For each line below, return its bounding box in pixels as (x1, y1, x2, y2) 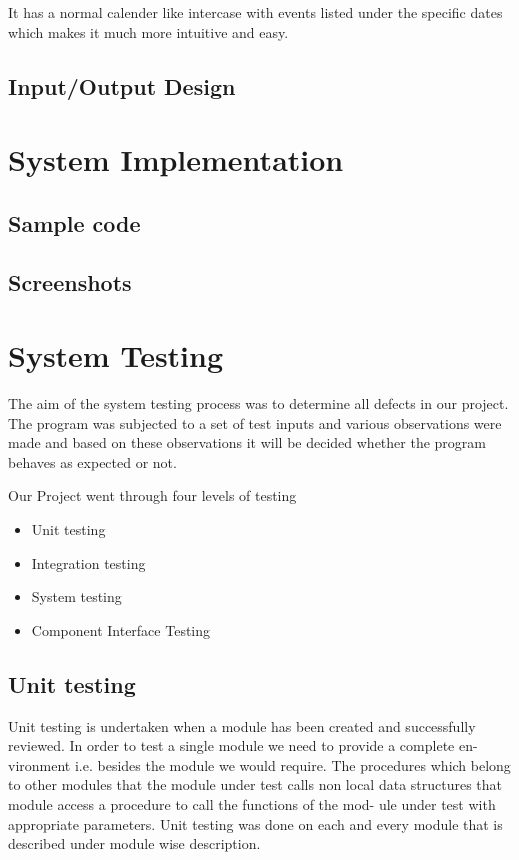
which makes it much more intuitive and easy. (8, 21, 289, 42)
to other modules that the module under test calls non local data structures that (8, 774, 503, 795)
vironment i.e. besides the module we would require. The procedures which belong (8, 754, 511, 775)
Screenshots (8, 266, 132, 297)
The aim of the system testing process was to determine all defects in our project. (8, 393, 509, 414)
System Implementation (8, 139, 344, 180)
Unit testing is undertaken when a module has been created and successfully (8, 715, 476, 736)
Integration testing (31, 552, 146, 573)
